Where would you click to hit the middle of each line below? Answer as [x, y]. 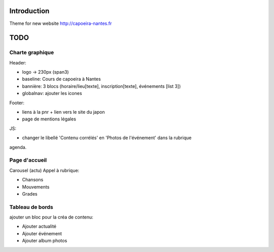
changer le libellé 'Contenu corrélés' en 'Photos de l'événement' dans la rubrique [107, 138]
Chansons [33, 180]
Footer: [17, 103]
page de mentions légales [49, 119]
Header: [18, 62]
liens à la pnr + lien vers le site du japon [63, 112]
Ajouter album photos [45, 241]
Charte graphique [32, 52]
